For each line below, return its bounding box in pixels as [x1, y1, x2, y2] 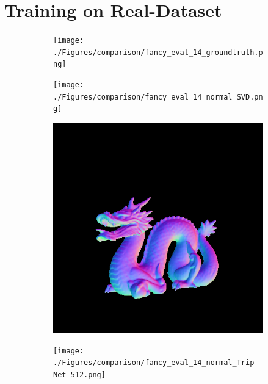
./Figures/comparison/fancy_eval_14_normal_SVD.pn [53, 92, 263, 101]
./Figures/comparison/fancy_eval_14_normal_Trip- [53, 358, 259, 368]
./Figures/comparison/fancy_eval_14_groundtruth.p [53, 48, 263, 57]
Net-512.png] [53, 370, 106, 379]
